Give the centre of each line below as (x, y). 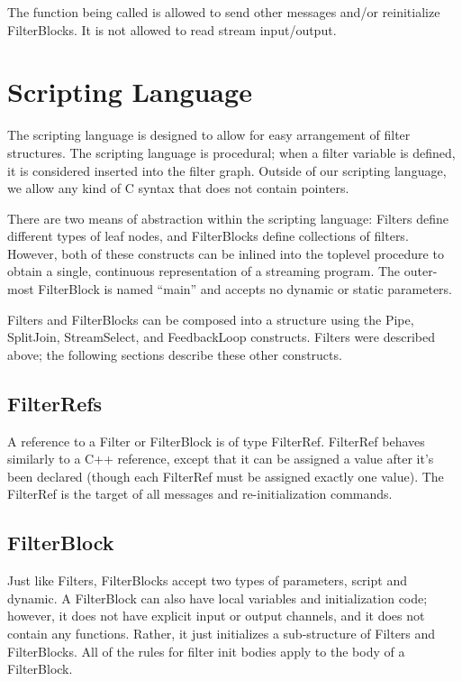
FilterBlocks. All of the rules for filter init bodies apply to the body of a (206, 651)
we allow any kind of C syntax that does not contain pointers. (178, 188)
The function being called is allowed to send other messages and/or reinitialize (224, 12)
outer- (421, 271)
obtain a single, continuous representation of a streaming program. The (204, 271)
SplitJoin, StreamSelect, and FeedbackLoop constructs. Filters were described (221, 337)
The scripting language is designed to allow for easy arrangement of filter (209, 135)
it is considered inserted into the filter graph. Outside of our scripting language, (227, 170)
